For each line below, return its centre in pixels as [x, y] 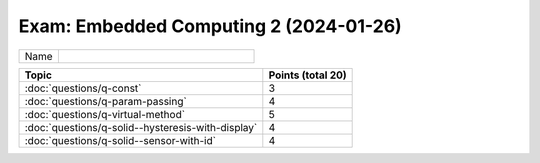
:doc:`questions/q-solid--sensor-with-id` [120, 140]
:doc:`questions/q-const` [83, 88]
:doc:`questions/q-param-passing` [105, 101]
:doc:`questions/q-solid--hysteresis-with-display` [141, 127]
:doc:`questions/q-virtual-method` [104, 114]
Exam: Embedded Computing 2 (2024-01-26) [210, 26]
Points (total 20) [307, 75]
